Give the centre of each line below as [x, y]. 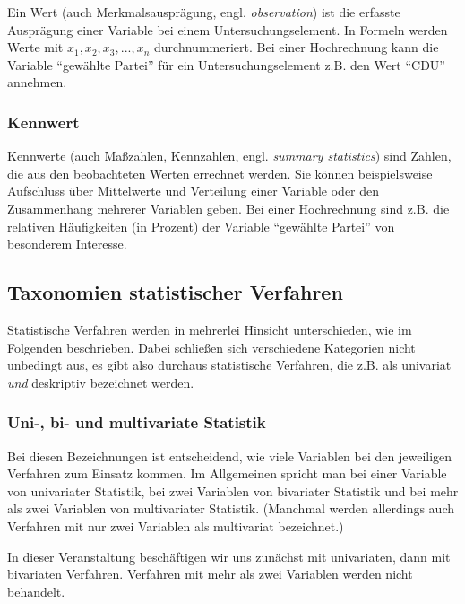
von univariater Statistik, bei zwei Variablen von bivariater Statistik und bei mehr [233, 490]
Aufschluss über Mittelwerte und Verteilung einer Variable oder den [194, 191]
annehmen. [37, 82]
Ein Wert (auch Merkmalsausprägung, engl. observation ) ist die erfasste [204, 12]
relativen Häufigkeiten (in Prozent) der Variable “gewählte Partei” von [201, 226]
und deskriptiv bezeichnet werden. [101, 382]
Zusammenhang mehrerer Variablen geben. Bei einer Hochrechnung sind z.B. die [228, 208]
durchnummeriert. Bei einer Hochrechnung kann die [297, 47]
